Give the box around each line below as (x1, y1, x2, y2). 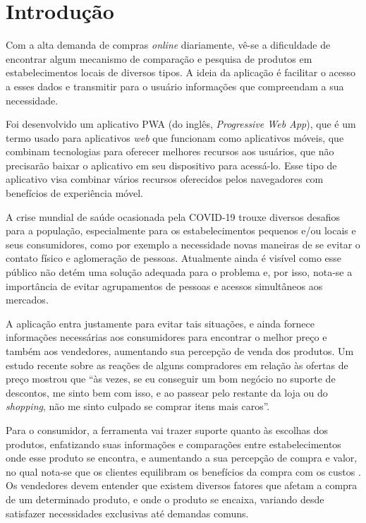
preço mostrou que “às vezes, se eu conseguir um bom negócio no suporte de (6, 371, 336, 386)
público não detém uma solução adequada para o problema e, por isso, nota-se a (6, 265, 353, 279)
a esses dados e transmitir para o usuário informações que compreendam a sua (6, 78, 344, 93)
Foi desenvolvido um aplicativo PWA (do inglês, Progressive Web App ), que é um (6, 116, 356, 131)
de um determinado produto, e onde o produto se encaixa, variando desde (6, 491, 324, 506)
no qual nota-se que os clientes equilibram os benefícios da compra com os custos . (6, 464, 361, 479)
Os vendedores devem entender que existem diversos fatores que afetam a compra (6, 478, 358, 493)
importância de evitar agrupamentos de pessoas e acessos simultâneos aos (6, 278, 323, 293)
